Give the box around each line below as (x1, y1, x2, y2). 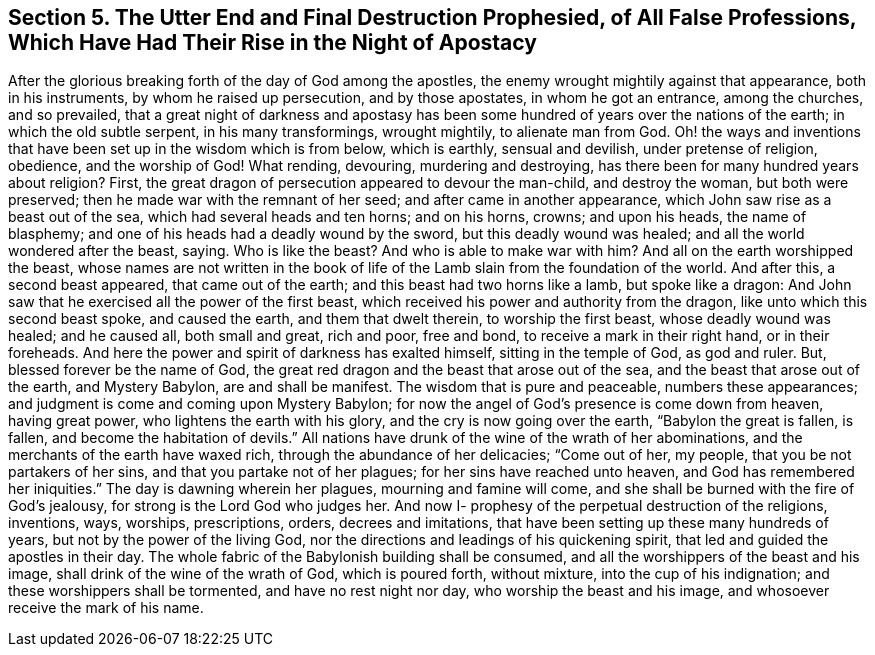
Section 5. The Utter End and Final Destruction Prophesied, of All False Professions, (8, 5, 857, 30)
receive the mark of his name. (8, 599, 204, 617)
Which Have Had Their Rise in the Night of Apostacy (8, 30, 537, 55)
